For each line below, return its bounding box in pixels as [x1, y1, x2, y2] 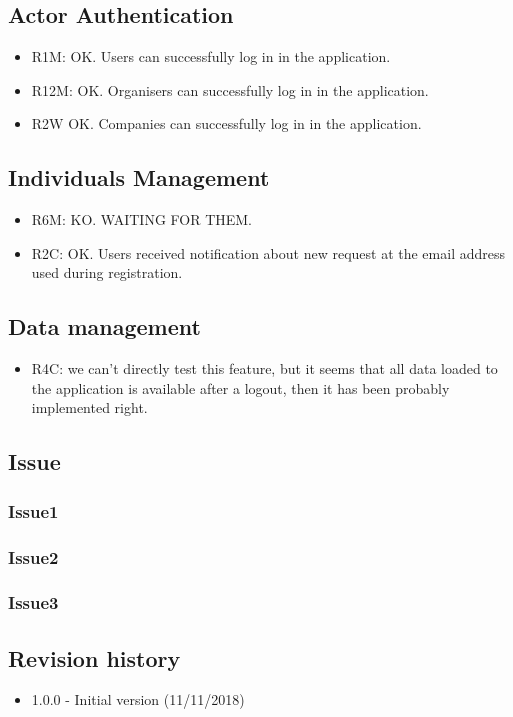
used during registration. [31, 262, 183, 283]
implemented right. [31, 397, 148, 418]
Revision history [8, 642, 181, 673]
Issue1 [8, 498, 59, 523]
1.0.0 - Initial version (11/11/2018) [31, 689, 245, 710]
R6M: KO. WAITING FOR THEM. [31, 209, 253, 230]
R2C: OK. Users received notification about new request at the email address [31, 242, 505, 263]
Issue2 [8, 544, 59, 569]
